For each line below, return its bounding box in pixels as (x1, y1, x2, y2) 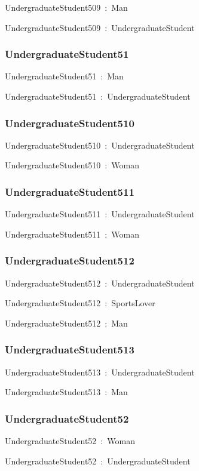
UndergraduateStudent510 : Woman (5, 159, 139, 171)
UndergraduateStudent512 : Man (5, 316, 128, 329)
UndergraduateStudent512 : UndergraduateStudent (5, 276, 195, 289)
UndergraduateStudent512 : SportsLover (5, 297, 155, 309)
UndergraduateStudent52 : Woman (5, 435, 135, 447)
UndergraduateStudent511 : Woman (5, 227, 139, 240)
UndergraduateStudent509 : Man (5, 1, 128, 13)
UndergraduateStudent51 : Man (5, 70, 124, 82)
